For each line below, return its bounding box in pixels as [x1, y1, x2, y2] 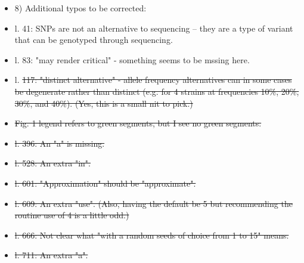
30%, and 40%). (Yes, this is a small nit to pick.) [14, 97, 193, 109]
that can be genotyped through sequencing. [14, 33, 173, 46]
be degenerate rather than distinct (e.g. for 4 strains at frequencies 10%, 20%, [14, 85, 299, 97]
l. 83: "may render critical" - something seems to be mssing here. [14, 53, 250, 66]
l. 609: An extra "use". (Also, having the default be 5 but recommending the [14, 197, 293, 209]
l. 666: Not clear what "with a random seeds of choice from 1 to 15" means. [14, 228, 289, 241]
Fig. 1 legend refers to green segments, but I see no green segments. [14, 117, 262, 129]
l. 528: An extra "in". [14, 157, 91, 169]
